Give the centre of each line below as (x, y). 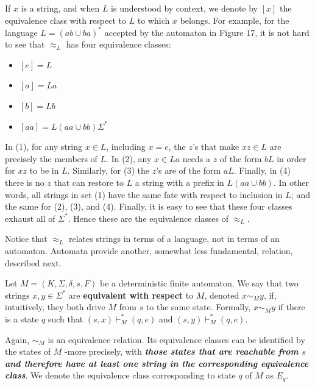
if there (292, 307)
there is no (25, 183)
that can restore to (89, 183)
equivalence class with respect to (65, 20)
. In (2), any (129, 158)
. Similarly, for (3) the (108, 170)
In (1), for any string (44, 147)
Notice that (26, 239)
